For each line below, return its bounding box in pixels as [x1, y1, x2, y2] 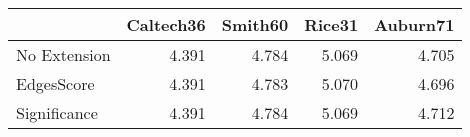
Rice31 [304, 13, 359, 36]
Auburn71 [374, 13, 455, 36]
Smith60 [221, 13, 289, 36]
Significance [16, 101, 98, 124]
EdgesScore [16, 72, 95, 95]
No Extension [16, 43, 111, 66]
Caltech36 [126, 13, 206, 36]
